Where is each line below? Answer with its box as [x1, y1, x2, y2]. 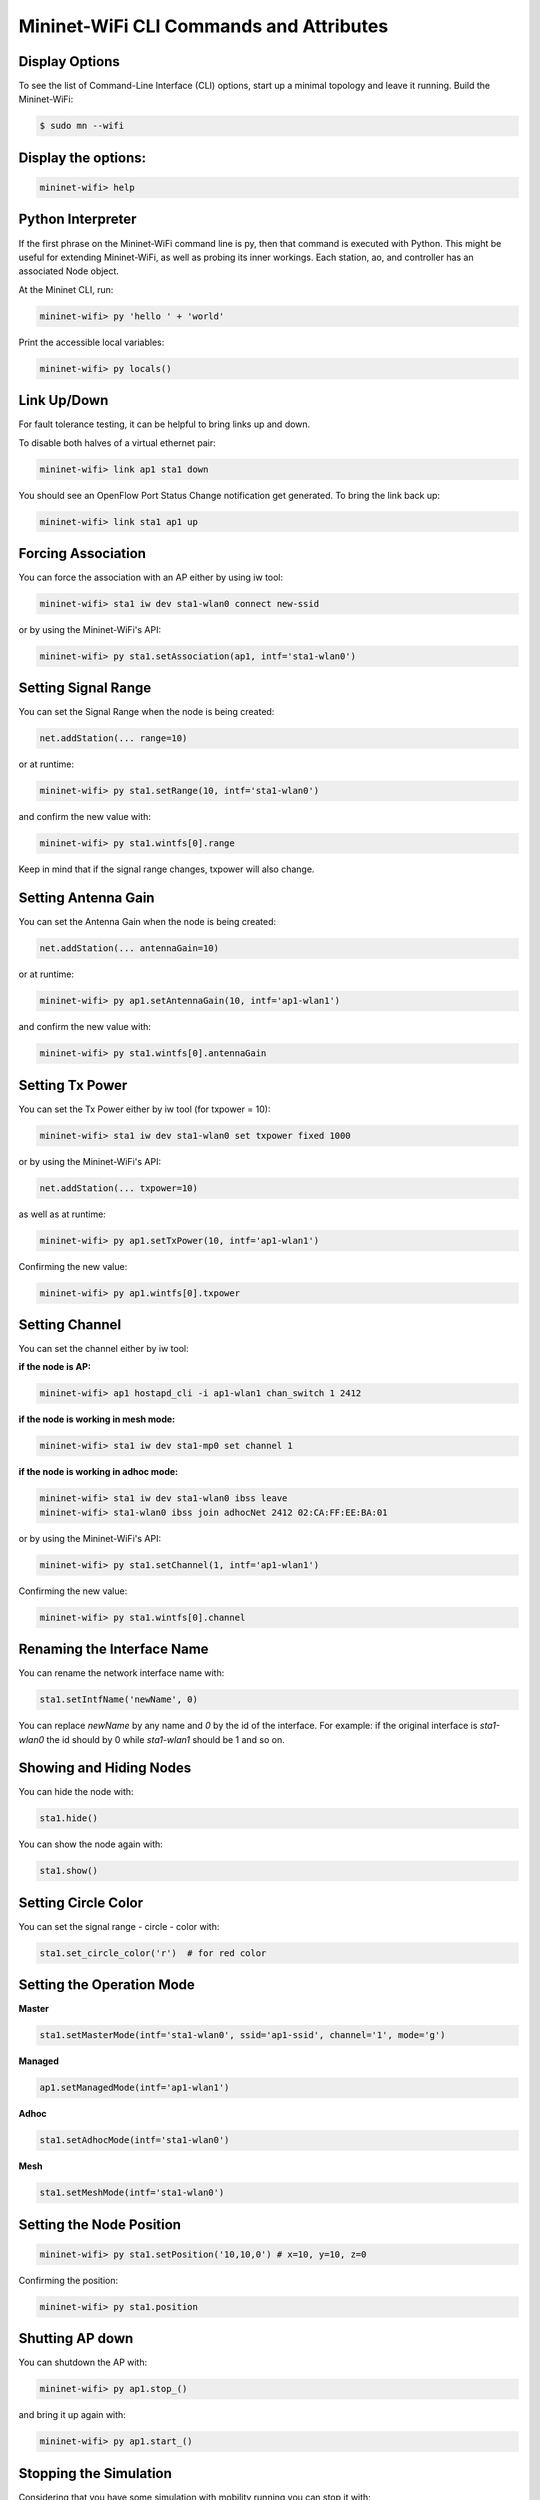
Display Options [18, 53, 120, 70]
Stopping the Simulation [18, 2465, 172, 2482]
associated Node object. [18, 265, 120, 277]
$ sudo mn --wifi [39, 120, 125, 132]
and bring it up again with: [18, 2409, 127, 2421]
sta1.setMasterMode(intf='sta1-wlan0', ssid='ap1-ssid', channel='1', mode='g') [39, 2030, 446, 2041]
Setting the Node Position [18, 2216, 182, 2233]
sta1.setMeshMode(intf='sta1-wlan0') [39, 2187, 225, 2199]
